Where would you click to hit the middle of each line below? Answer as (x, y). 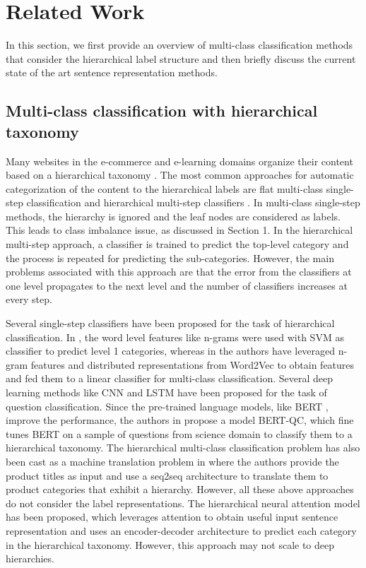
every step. (29, 299)
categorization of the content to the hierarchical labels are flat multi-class (165, 188)
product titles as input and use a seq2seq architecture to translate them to (167, 475)
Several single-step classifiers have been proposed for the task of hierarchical (170, 323)
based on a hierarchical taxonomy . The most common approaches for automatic (180, 175)
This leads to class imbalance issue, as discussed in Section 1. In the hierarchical (179, 230)
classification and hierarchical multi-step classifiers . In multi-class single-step (193, 202)
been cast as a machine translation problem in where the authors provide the (172, 461)
